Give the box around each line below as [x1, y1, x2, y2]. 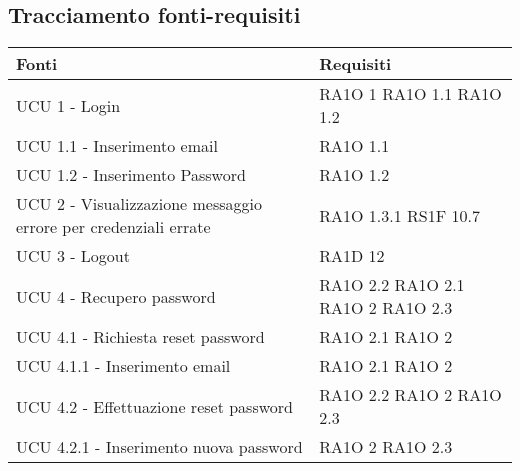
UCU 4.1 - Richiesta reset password [16, 325, 265, 349]
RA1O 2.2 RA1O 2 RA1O [319, 383, 502, 407]
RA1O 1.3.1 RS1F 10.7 [319, 203, 480, 227]
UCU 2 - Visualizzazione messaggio [16, 192, 262, 216]
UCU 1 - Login [16, 93, 121, 117]
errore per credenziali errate [16, 215, 211, 239]
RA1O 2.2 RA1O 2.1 [319, 273, 465, 297]
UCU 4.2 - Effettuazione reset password [16, 394, 293, 418]
